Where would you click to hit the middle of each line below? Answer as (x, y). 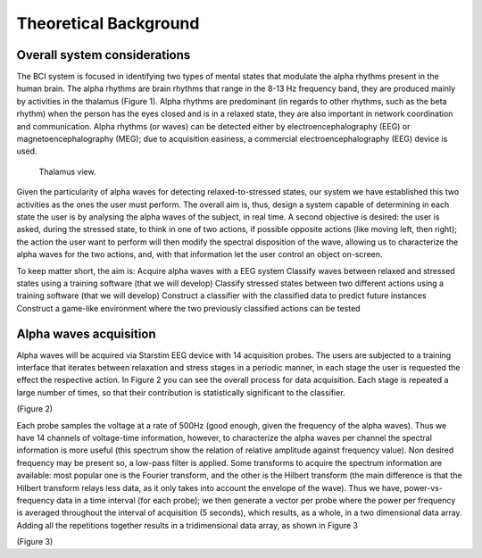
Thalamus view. (67, 171)
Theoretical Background (108, 23)
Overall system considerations (104, 55)
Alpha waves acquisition (86, 333)
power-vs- (424, 487)
